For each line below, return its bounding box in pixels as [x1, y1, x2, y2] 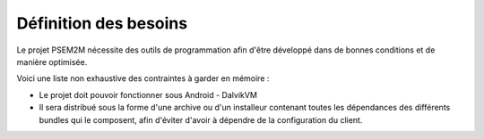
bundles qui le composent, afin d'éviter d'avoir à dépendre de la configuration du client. [39, 114, 363, 125]
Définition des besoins [16, 13, 188, 33]
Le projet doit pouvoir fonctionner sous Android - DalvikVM [39, 89, 257, 100]
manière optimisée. [16, 56, 88, 67]
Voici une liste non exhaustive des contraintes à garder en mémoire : [16, 73, 270, 84]
